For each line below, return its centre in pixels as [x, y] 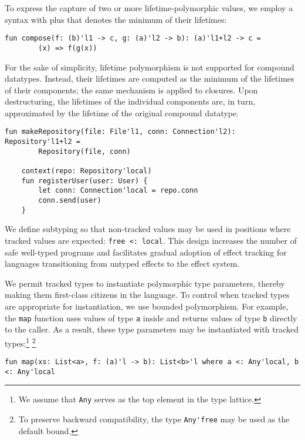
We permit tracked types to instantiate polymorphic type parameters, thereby [145, 283]
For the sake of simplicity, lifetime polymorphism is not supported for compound [150, 67]
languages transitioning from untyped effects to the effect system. [122, 263]
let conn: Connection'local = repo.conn [118, 191]
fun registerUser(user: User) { [84, 181]
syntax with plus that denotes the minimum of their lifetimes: [116, 19]
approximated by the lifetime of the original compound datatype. [122, 112]
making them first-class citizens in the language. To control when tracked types [147, 295]
